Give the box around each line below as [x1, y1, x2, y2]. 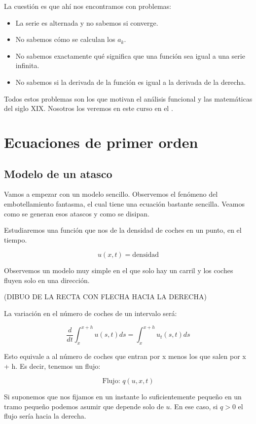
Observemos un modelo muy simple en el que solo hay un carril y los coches [4, 265, 233, 276]
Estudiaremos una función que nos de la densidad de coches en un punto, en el [4, 225, 242, 235]
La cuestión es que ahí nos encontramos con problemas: [4, 1, 171, 11]
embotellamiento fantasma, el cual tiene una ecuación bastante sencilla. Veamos [4, 198, 245, 209]
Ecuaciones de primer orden [4, 132, 198, 152]
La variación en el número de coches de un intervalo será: [4, 308, 177, 318]
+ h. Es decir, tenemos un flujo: [4, 360, 101, 371]
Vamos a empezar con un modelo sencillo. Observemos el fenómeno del [4, 189, 218, 199]
